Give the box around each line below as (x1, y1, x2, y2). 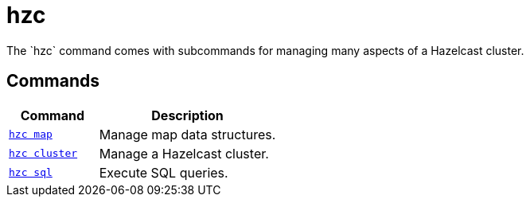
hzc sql (9, 166, 53, 179)
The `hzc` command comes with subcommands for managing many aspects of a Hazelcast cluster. (6, 43, 524, 57)
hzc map (9, 128, 53, 141)
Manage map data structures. (99, 126, 276, 142)
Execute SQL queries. (99, 164, 228, 181)
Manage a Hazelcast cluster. (99, 145, 269, 162)
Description (151, 107, 224, 123)
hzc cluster (9, 147, 78, 160)
